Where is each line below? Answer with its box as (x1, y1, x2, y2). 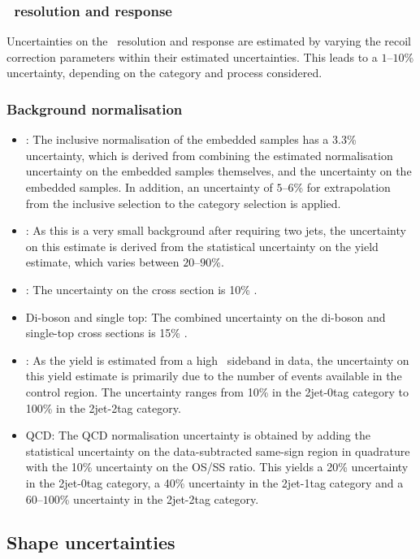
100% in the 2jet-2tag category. (25, 399, 181, 416)
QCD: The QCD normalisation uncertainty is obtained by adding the (25, 427, 370, 444)
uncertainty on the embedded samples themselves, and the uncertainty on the (25, 162, 412, 180)
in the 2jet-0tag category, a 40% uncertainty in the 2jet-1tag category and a (25, 474, 404, 491)
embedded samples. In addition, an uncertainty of (25, 179, 273, 195)
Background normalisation (6, 98, 183, 119)
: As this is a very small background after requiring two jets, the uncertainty (25, 222, 406, 239)
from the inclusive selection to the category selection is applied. (25, 194, 341, 211)
